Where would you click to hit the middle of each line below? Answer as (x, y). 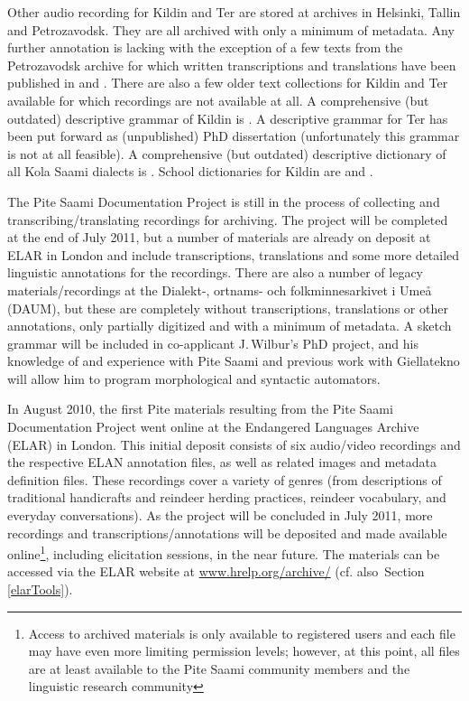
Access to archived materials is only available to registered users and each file (242, 633)
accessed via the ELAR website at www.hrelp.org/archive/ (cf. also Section (216, 571)
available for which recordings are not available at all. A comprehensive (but (218, 100)
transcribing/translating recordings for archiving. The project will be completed (228, 219)
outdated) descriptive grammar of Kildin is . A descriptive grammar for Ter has (228, 118)
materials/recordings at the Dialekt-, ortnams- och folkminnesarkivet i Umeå (220, 290)
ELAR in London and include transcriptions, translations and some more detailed (234, 254)
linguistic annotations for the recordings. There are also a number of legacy (215, 272)
